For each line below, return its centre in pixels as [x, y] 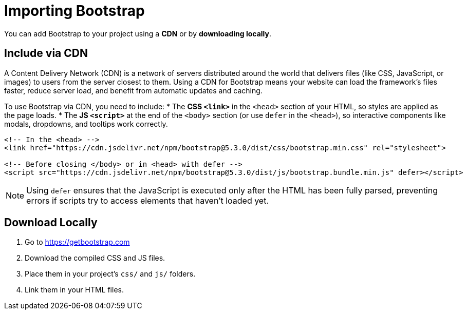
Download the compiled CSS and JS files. [95, 258]
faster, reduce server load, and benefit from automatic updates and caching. [133, 90]
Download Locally [51, 223]
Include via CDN [46, 53]
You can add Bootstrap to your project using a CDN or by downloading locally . [138, 33]
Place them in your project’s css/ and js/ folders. [110, 274]
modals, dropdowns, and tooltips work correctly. [86, 124]
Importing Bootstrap [74, 11]
